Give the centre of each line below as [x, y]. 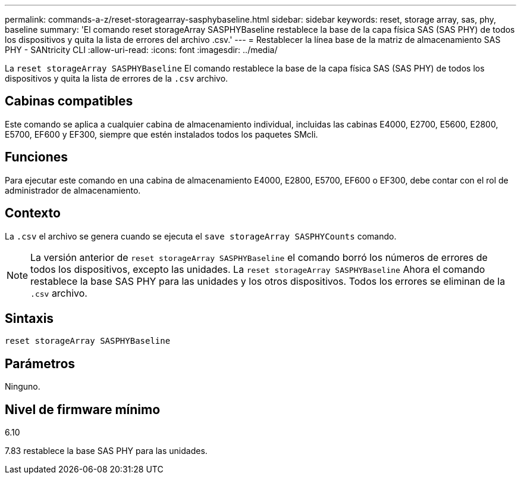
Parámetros [40, 363]
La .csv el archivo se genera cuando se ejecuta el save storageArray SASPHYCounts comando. [201, 236]
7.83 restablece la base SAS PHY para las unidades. [106, 451]
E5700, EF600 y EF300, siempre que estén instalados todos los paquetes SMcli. [161, 134]
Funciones [37, 157]
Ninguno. [23, 387]
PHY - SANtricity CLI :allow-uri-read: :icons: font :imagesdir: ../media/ [141, 50]
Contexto [33, 213]
